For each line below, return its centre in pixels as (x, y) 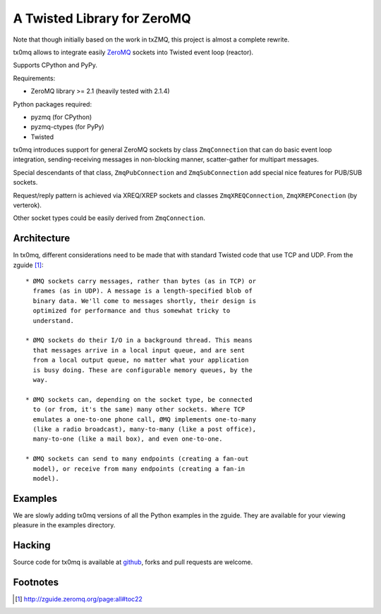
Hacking (32, 545)
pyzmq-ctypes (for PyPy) (68, 127)
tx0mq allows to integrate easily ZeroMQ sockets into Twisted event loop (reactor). (133, 52)
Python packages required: (52, 104)
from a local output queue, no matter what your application (141, 360)
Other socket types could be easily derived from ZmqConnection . (109, 218)
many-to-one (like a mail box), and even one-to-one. (128, 439)
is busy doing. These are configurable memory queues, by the (143, 370)
